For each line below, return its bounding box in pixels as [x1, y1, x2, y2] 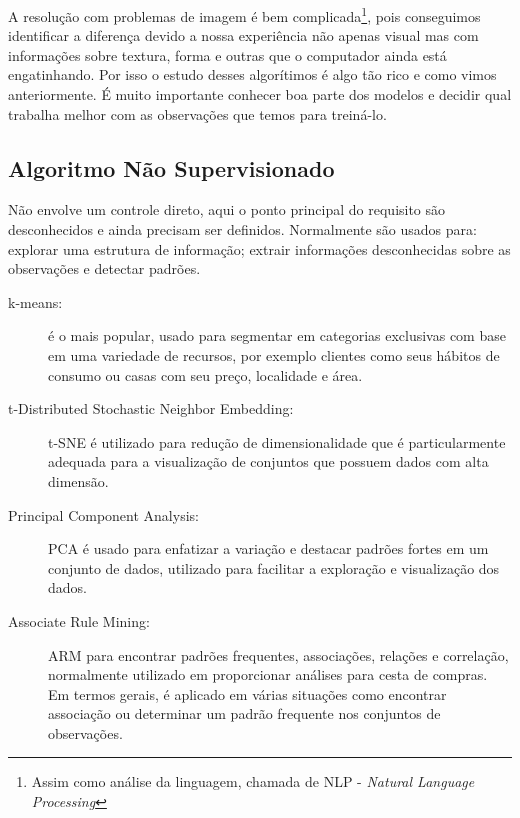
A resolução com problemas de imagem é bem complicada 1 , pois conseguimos [8, 3, 481, 26]
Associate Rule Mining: [8, 610, 150, 631]
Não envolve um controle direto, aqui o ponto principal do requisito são [8, 199, 446, 220]
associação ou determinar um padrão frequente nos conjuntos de [48, 703, 441, 724]
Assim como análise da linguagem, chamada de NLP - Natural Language [31, 771, 475, 792]
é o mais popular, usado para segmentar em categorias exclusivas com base [48, 325, 506, 346]
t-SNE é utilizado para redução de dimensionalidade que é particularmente [48, 431, 506, 452]
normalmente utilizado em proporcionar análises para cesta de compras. [48, 664, 488, 685]
